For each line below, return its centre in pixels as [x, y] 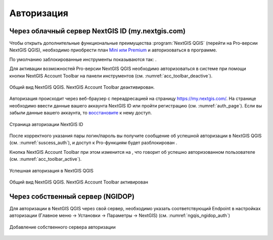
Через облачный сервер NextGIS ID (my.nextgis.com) [97, 31]
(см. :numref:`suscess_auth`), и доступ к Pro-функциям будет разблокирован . [93, 143]
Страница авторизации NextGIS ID [46, 124]
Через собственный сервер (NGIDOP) [72, 196]
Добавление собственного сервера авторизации [62, 227]
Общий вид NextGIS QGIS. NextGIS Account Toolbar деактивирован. [82, 87]
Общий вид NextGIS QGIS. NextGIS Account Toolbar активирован [79, 182]
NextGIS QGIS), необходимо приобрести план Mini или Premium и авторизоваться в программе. [113, 50]
